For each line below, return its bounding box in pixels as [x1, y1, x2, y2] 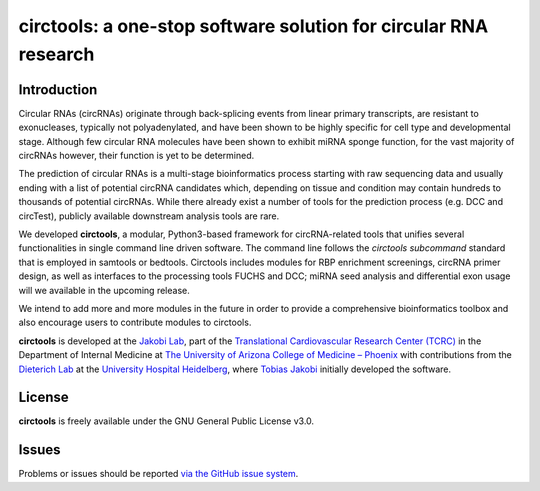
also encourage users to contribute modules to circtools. [18, 316, 252, 329]
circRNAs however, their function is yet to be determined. [18, 150, 255, 162]
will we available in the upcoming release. [18, 284, 190, 296]
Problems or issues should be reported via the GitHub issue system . [18, 468, 299, 480]
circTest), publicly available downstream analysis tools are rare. [18, 210, 280, 222]
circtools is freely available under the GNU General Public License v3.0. [18, 415, 315, 427]
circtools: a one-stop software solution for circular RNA [18, 15, 489, 37]
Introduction [18, 81, 98, 98]
